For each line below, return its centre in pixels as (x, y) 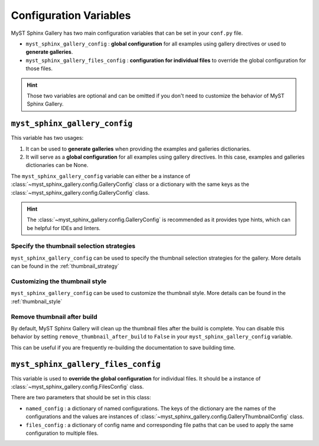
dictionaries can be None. (57, 165)
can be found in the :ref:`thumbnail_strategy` (65, 266)
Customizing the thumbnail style (59, 281)
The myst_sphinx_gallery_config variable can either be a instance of (100, 176)
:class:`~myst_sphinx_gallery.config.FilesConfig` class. (77, 386)
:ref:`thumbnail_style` (37, 301)
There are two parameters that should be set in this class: (81, 398)
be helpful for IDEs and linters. (64, 228)
